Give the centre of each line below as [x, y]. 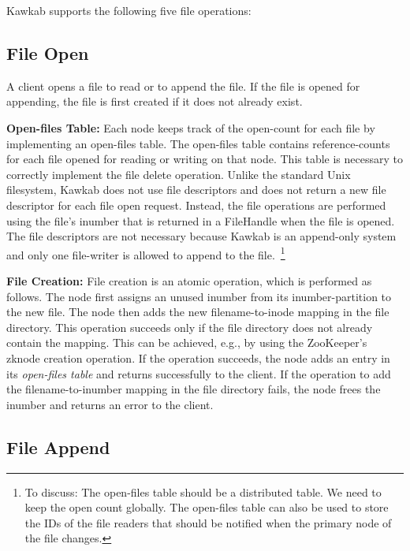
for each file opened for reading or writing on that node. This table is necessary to [205, 159]
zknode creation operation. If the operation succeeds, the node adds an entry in [198, 357]
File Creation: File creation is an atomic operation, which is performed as [189, 280]
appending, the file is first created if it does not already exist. [155, 101]
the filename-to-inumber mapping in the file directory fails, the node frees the [194, 389]
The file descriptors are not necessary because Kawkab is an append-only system [201, 236]
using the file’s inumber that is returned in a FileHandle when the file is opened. [201, 220]
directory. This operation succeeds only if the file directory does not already [190, 327]
